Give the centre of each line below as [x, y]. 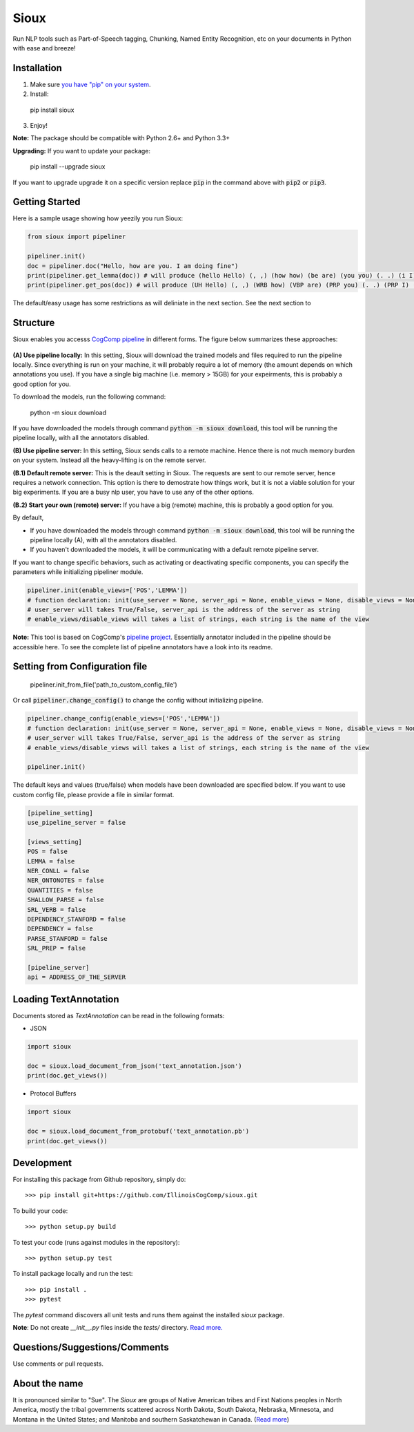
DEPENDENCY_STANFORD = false [77, 919]
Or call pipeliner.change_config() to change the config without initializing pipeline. [138, 700]
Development [42, 1163]
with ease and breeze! [44, 48]
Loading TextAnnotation [66, 999]
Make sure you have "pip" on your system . [90, 84]
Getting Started [47, 202]
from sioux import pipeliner [77, 237]
